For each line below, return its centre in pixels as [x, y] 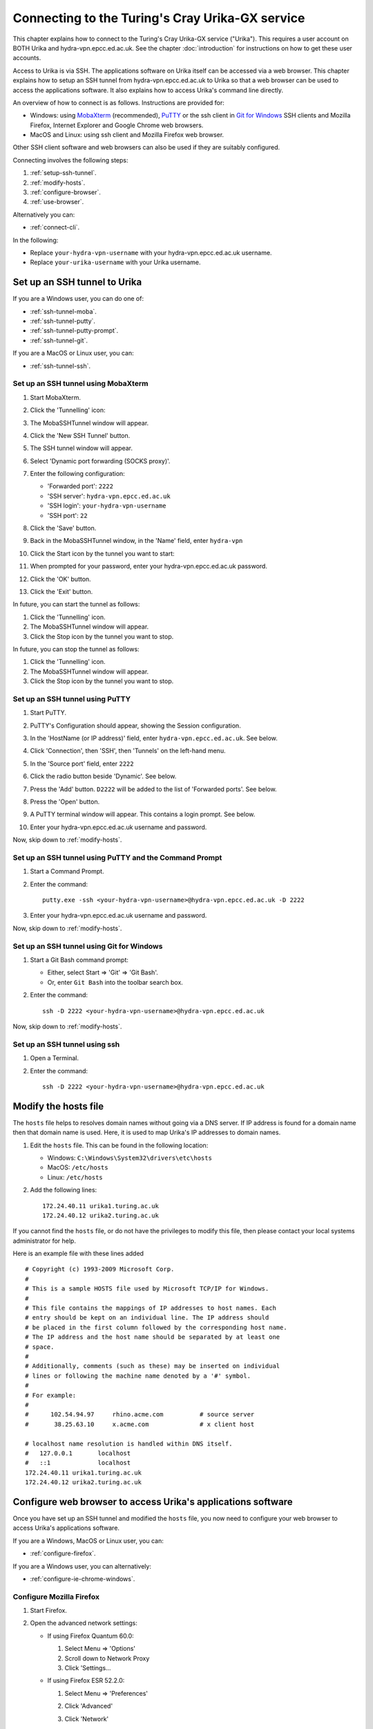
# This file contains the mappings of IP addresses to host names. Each [151, 1308]
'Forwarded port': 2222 [80, 486]
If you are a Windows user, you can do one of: [78, 299]
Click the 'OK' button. [60, 579]
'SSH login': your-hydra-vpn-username [107, 506]
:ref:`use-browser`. [57, 202]
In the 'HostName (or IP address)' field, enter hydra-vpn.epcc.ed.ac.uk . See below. [154, 738]
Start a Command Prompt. [67, 871]
